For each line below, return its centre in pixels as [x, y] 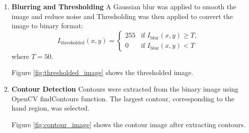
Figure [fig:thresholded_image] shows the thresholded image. [102, 72]
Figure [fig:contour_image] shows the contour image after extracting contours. [128, 124]
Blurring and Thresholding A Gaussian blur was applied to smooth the [124, 6]
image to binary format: [47, 26]
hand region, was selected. [51, 108]
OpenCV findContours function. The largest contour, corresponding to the [123, 98]
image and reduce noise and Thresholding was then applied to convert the [122, 16]
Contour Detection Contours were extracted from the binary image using [125, 88]
